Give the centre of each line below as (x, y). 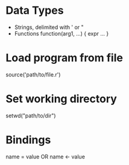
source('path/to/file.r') (33, 74)
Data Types (35, 11)
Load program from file (64, 58)
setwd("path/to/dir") (31, 116)
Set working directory (61, 99)
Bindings (28, 140)
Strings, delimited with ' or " (49, 27)
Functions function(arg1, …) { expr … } (61, 33)
